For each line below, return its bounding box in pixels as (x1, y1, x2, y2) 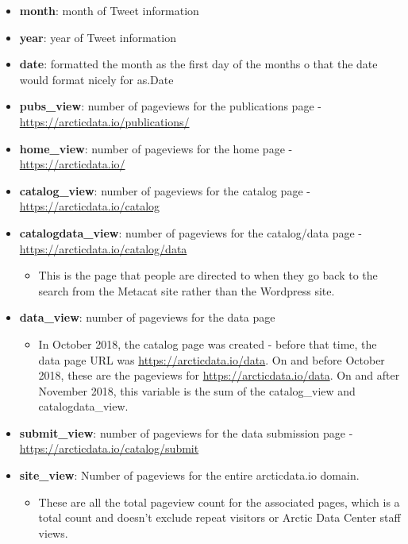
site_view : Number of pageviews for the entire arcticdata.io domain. (19, 467, 360, 484)
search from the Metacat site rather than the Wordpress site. (38, 282, 335, 299)
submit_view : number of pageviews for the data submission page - (19, 424, 353, 441)
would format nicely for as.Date (19, 71, 174, 87)
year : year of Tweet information (19, 29, 176, 45)
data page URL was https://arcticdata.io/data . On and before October (38, 351, 385, 368)
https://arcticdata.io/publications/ (19, 113, 190, 129)
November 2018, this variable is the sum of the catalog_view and (38, 382, 356, 399)
